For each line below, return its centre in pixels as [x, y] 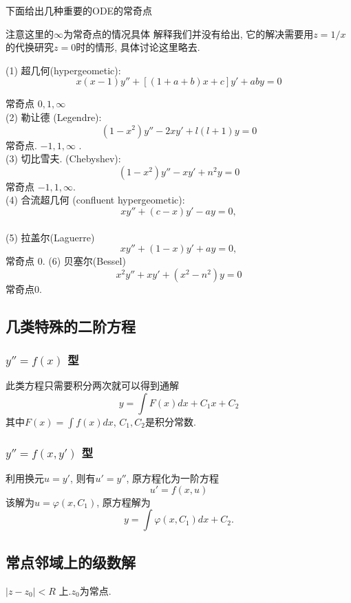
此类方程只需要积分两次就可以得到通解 [92, 385]
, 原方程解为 [124, 502]
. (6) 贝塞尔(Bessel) [84, 261]
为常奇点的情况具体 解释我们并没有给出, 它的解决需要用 [189, 33]
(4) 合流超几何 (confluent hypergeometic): [95, 200]
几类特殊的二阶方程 [71, 326]
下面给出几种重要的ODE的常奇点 [79, 10]
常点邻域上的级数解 [71, 561]
